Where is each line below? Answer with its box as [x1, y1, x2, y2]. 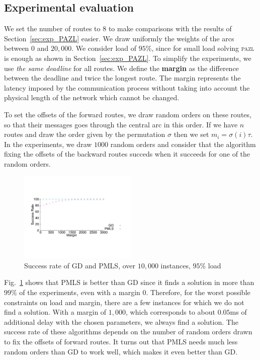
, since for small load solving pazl [151, 43, 254, 53]
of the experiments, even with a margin [19, 287, 140, 298]
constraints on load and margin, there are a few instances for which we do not [4, 297, 244, 307]
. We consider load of [71, 43, 137, 53]
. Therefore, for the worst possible [146, 287, 250, 298]
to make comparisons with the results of [108, 23, 232, 34]
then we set [174, 129, 209, 139]
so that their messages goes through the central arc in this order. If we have [4, 119, 238, 129]
